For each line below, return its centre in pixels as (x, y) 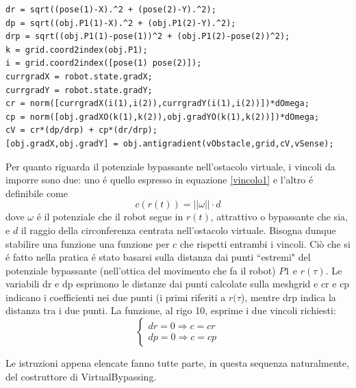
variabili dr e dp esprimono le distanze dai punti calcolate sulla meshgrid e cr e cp (178, 284)
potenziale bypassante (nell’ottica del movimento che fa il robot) (141, 270)
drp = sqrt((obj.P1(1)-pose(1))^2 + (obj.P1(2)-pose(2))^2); (148, 37)
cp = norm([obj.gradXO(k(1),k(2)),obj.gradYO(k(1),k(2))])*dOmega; (163, 117)
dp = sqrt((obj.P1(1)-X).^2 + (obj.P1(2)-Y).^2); (121, 23)
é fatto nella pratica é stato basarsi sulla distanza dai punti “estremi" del (158, 257)
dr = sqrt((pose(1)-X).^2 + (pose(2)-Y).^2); (111, 10)
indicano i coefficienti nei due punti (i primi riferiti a (116, 297)
